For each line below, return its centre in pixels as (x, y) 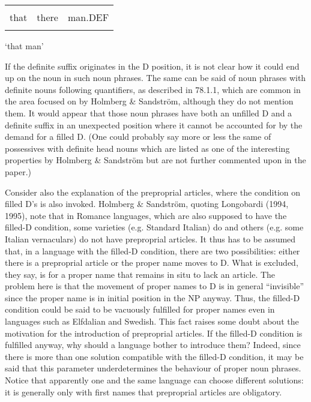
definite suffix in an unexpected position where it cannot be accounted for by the (154, 124)
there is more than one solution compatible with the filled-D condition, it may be (154, 356)
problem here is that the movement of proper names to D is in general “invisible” (155, 286)
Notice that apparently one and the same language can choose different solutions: (154, 380)
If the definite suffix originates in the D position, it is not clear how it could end (152, 66)
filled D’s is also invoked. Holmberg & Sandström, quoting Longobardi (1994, (147, 204)
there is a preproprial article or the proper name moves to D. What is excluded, (152, 262)
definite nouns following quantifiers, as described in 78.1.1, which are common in (153, 89)
